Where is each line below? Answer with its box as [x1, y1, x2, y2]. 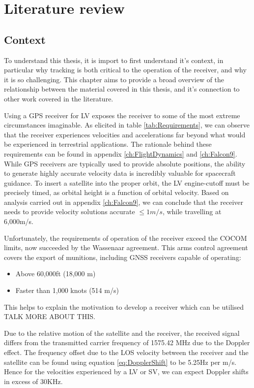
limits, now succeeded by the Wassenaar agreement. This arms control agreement [4, 242, 248, 253]
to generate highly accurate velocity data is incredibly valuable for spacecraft [4, 168, 236, 178]
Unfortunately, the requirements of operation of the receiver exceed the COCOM [4, 232, 247, 243]
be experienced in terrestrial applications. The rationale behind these [4, 139, 212, 149]
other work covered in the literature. [4, 93, 113, 103]
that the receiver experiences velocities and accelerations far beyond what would [4, 129, 246, 139]
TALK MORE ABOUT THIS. [4, 311, 95, 322]
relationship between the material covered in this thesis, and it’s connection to [4, 84, 240, 94]
